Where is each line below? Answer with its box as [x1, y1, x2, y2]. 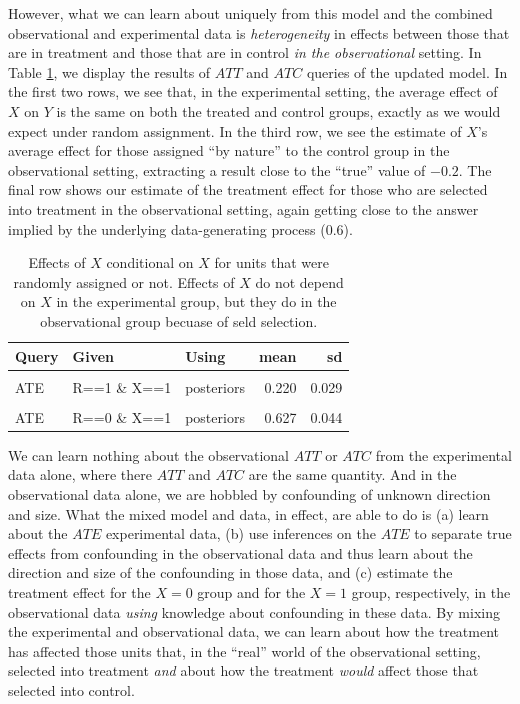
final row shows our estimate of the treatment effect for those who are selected [8, 179, 488, 200]
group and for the [197, 581, 306, 602]
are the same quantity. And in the [248, 464, 457, 485]
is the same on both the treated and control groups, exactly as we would [56, 100, 501, 121]
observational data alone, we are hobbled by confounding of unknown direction [8, 483, 491, 504]
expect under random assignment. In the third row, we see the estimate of [8, 120, 462, 141]
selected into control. [8, 679, 135, 700]
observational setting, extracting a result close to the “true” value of [8, 159, 426, 180]
